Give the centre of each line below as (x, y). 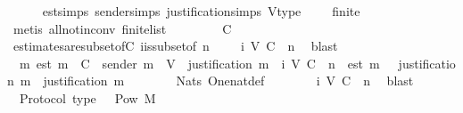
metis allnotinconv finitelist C (122, 28)
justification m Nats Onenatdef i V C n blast (228, 81)
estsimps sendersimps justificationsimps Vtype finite (201, 11)
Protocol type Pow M (87, 97)
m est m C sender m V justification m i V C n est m (199, 63)
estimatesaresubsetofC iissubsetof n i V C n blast (175, 46)
